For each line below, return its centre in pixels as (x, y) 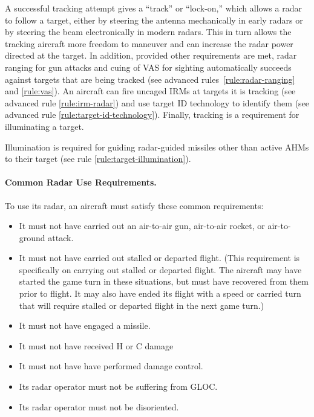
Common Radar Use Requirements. (81, 182)
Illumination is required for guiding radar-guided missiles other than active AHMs (157, 147)
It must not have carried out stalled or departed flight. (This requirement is (159, 258)
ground (32, 237)
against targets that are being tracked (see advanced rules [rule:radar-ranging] (150, 79)
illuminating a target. (44, 126)
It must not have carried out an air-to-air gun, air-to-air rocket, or (142, 226)
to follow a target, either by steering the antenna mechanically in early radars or (154, 20)
